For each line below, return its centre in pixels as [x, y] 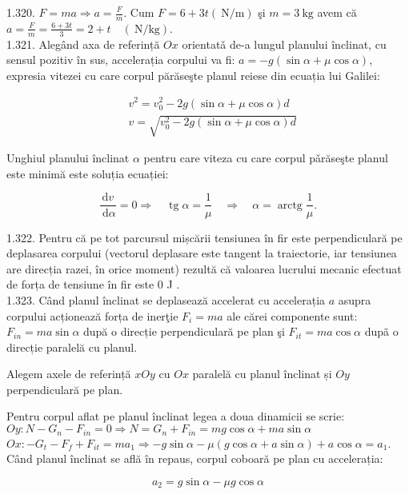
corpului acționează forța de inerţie [92, 315]
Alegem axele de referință [69, 374]
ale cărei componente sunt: [292, 315]
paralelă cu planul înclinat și [262, 374]
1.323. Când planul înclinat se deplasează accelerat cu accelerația [166, 299]
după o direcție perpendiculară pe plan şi [184, 331]
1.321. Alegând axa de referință [83, 44]
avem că [337, 12]
